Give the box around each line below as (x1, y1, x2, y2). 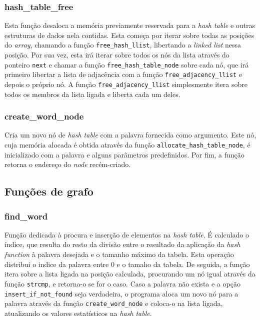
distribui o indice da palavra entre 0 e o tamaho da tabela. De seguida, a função (4, 258, 250, 269)
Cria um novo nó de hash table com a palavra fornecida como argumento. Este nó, (4, 129, 256, 140)
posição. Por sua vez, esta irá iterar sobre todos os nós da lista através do (4, 49, 229, 60)
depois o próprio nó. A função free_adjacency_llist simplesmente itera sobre (4, 78, 247, 89)
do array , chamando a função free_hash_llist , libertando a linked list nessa (4, 39, 241, 50)
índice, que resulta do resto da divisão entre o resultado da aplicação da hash (4, 239, 240, 249)
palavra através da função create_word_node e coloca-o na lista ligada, (4, 298, 223, 308)
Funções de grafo (4, 183, 93, 199)
